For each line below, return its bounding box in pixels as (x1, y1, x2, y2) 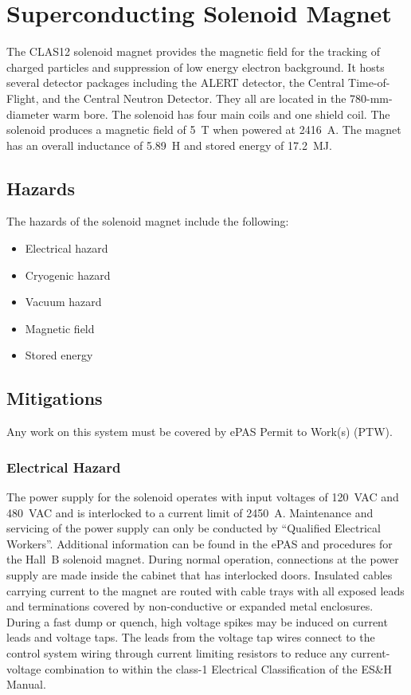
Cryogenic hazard (25, 266, 111, 283)
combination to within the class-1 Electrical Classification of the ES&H (45, 660, 393, 677)
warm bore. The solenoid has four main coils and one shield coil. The (53, 105, 390, 122)
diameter (6, 105, 49, 122)
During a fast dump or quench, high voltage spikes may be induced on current (6, 613, 388, 630)
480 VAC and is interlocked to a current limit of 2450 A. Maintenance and (6, 504, 374, 520)
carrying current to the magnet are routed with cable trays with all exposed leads (6, 582, 405, 599)
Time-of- (348, 74, 390, 91)
